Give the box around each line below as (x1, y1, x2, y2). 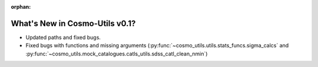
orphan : (11, 3, 31, 10)
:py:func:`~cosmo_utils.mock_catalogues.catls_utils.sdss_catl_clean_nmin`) (25, 50, 208, 57)
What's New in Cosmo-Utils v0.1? (11, 18, 136, 29)
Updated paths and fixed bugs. (25, 34, 101, 41)
